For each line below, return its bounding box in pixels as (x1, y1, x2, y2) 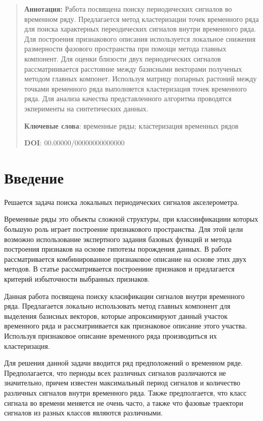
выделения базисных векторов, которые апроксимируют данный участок (4, 310, 228, 321)
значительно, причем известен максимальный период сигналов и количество (4, 377, 241, 388)
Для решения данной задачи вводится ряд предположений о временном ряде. (4, 357, 243, 368)
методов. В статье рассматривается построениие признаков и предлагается (4, 263, 235, 274)
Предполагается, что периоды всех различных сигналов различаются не (4, 367, 226, 378)
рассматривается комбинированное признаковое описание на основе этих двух (4, 253, 247, 264)
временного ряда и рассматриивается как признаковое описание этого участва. (4, 320, 247, 331)
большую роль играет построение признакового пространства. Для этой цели (4, 224, 243, 234)
